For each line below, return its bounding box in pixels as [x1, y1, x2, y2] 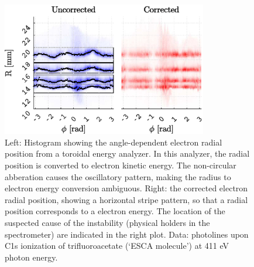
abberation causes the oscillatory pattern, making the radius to [5, 170, 231, 182]
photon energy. [5, 251, 58, 263]
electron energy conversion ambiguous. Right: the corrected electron [5, 182, 248, 194]
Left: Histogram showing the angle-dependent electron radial [5, 136, 222, 148]
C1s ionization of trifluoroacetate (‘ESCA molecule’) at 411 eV [5, 239, 229, 252]
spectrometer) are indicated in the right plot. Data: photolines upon [5, 228, 249, 240]
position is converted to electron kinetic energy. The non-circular [5, 159, 236, 171]
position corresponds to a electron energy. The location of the [5, 205, 225, 217]
